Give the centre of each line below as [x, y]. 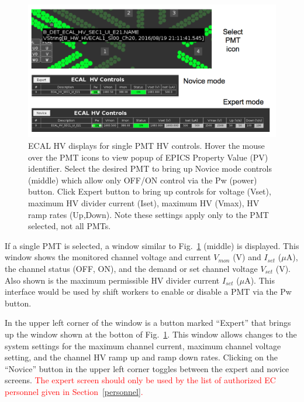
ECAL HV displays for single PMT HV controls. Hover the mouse [146, 146]
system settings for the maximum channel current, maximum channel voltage [143, 345]
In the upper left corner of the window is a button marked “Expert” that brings [148, 323]
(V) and [247, 257]
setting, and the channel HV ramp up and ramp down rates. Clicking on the [141, 357]
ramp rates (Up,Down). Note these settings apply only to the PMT [148, 214]
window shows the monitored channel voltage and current [108, 257]
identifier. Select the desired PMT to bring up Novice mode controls [150, 168]
